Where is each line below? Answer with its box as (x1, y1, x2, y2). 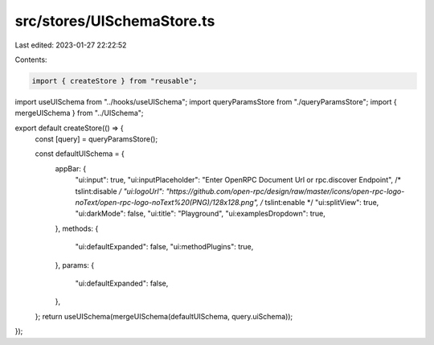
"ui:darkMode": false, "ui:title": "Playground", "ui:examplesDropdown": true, (75, 209, 325, 219)
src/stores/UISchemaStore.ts (14, 12, 215, 30)
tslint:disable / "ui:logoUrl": (75, 186, 165, 196)
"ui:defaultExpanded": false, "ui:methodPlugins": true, (75, 242, 254, 252)
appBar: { (55, 163, 87, 173)
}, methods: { (55, 224, 99, 233)
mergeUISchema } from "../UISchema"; (14, 109, 144, 118)
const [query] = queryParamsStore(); (35, 134, 158, 144)
